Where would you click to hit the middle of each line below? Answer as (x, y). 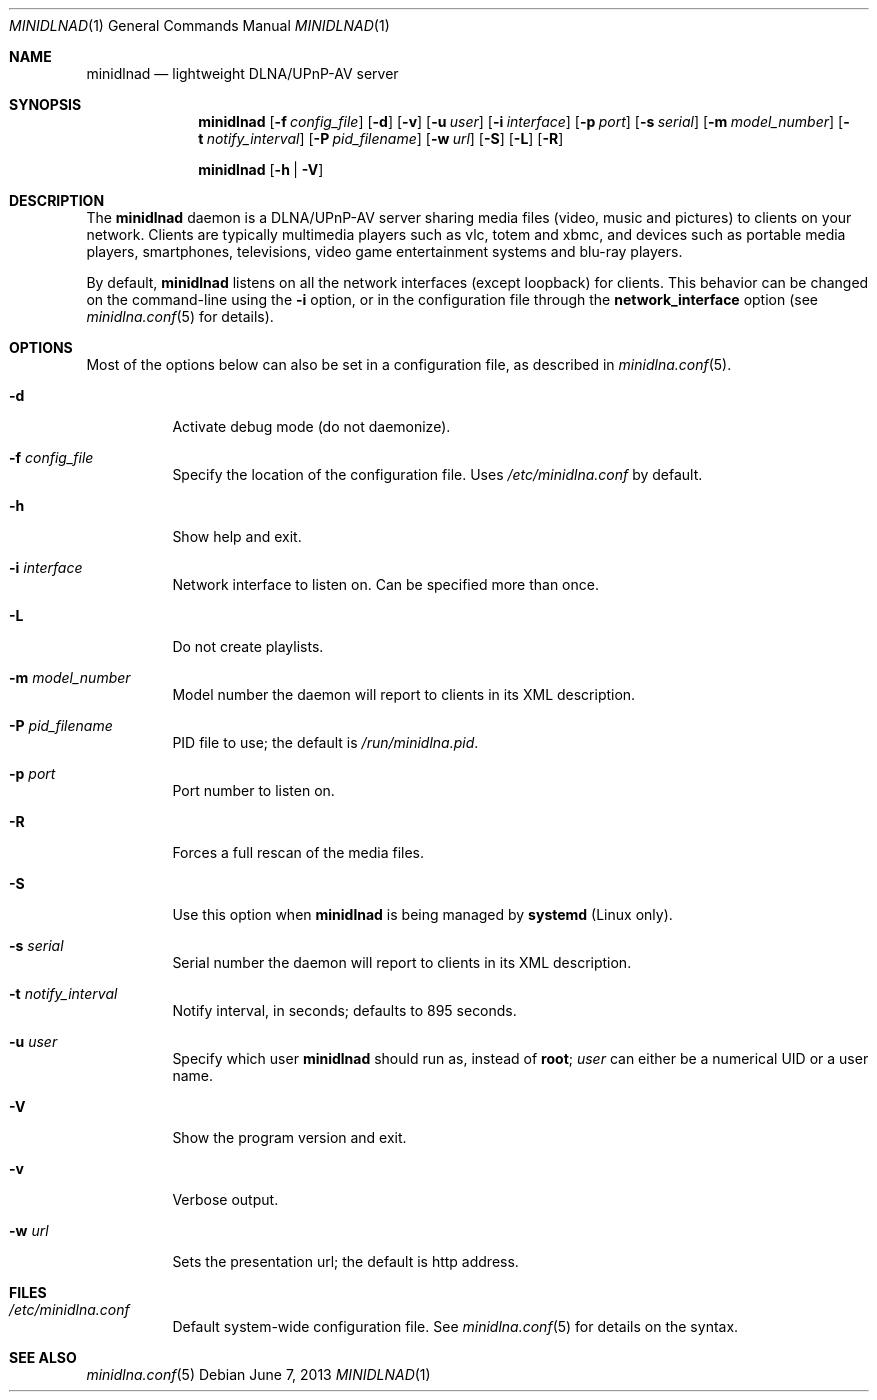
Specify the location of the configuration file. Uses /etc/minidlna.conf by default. (437, 474)
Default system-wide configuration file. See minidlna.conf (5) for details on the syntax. (455, 1326)
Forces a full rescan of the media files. (298, 852)
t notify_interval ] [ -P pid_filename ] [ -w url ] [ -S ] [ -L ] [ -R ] (381, 138)
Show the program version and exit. (289, 1137)
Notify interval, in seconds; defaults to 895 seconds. (344, 1010)
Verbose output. (225, 1199)
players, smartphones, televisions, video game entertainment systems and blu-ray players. (384, 251)
